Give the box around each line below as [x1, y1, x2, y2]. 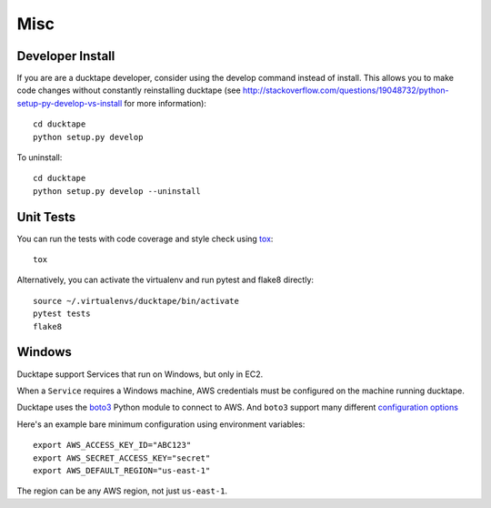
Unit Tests [16, 209, 76, 225]
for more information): [124, 97, 206, 108]
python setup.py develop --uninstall [33, 186, 202, 196]
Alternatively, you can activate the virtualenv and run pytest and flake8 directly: [16, 274, 314, 286]
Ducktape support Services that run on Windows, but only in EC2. [16, 369, 264, 380]
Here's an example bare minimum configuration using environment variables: [16, 419, 306, 430]
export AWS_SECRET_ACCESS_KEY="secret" [33, 452, 211, 463]
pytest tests [33, 309, 91, 319]
